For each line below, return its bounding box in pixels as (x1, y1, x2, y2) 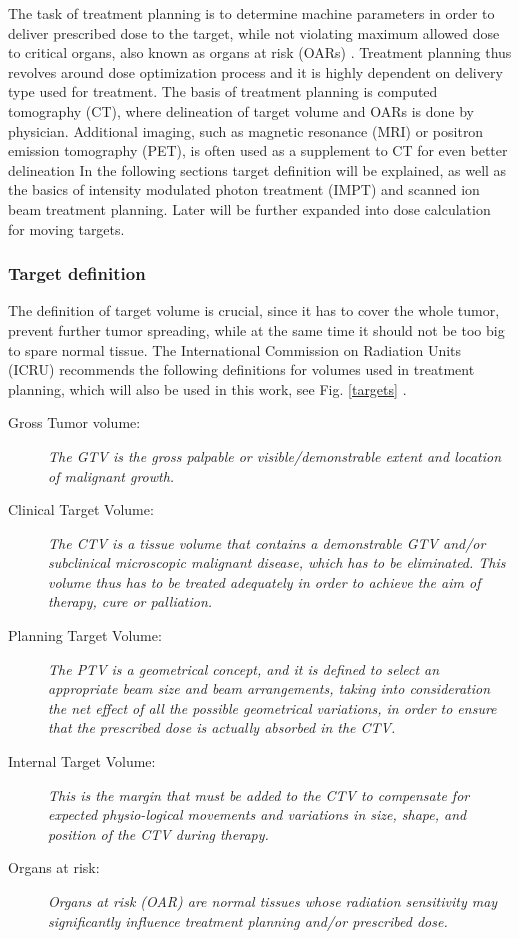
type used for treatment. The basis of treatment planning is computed (8, 81, 438, 102)
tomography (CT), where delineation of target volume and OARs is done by (8, 100, 474, 121)
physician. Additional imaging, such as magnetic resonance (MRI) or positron (8, 120, 484, 141)
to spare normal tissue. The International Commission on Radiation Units (8, 339, 462, 360)
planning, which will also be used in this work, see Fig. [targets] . (8, 378, 407, 399)
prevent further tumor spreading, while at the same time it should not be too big (8, 319, 505, 340)
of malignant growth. (48, 465, 175, 486)
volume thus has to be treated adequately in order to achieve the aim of (48, 571, 481, 592)
